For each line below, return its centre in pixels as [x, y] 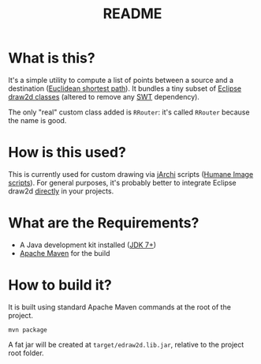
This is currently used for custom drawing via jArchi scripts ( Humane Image [131, 174]
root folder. [26, 353]
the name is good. [37, 120]
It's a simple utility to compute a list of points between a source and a [121, 80]
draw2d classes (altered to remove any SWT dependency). [104, 96]
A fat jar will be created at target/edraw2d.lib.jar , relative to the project [126, 344]
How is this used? [67, 153]
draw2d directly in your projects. [61, 191]
